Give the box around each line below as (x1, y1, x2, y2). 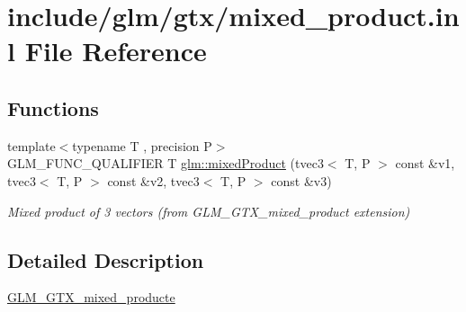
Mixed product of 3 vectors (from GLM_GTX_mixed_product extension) (7, 201, 410, 220)
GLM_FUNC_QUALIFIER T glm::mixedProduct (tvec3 (7, 154, 324, 173)
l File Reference (7, 32, 207, 69)
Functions (7, 94, 99, 121)
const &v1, (395, 154, 455, 173)
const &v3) (271, 171, 332, 190)
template (7, 136, 56, 155)
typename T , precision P (72, 136, 212, 155)
